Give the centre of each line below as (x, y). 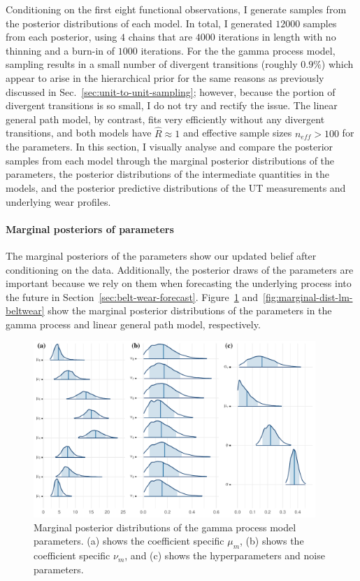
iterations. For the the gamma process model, (238, 50)
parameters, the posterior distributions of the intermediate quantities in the (168, 174)
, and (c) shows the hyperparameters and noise (225, 555)
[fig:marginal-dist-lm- (308, 296)
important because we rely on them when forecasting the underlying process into (179, 283)
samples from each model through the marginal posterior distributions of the (170, 160)
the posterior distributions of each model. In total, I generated (139, 23)
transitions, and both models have (79, 133)
